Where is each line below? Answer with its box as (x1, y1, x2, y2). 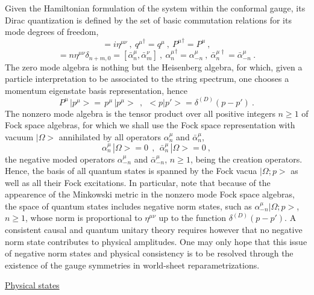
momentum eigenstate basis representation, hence (5, 84, 187, 96)
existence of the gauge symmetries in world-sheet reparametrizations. (5, 258, 260, 271)
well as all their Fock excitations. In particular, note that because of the (5, 176, 271, 188)
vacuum (5, 130, 34, 143)
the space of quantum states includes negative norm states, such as (5, 199, 252, 212)
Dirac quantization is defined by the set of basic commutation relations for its (5, 13, 292, 26)
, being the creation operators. (190, 152, 303, 165)
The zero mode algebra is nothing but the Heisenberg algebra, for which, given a (5, 60, 303, 73)
